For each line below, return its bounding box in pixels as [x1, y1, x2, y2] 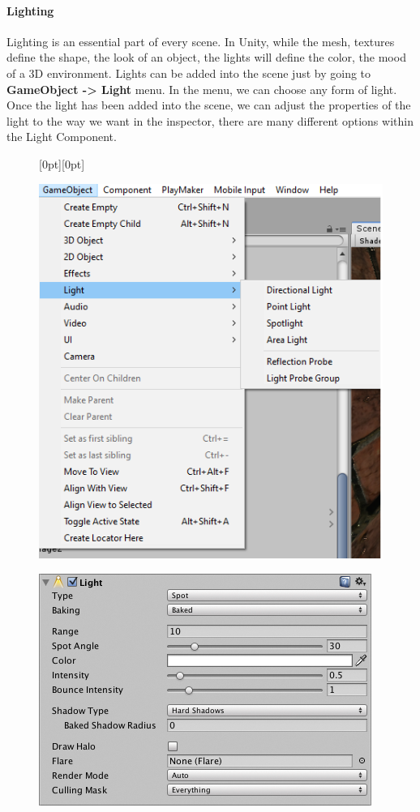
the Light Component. [6, 128, 117, 145]
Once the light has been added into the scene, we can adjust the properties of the [6, 96, 411, 113]
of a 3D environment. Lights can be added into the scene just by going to [6, 64, 371, 81]
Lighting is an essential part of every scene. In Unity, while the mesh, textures [6, 32, 395, 49]
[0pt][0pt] [39, 155, 85, 172]
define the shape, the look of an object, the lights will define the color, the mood [6, 49, 406, 66]
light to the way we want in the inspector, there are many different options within [6, 112, 414, 129]
